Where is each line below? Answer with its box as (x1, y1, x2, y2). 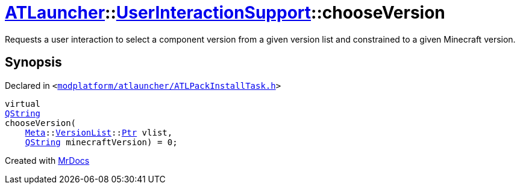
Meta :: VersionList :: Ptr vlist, (25, 127, 173, 137)
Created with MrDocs (5, 155, 90, 166)
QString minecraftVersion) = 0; (25, 137, 178, 147)
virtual (5, 98, 41, 109)
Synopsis (5, 55, 62, 70)
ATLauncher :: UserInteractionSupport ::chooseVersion (5, 2, 445, 23)
